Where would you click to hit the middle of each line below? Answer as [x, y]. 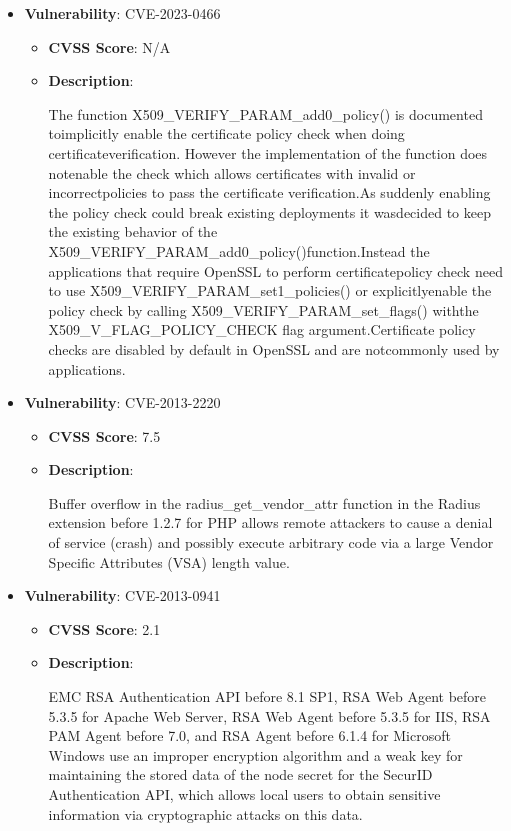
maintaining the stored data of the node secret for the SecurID [240, 774]
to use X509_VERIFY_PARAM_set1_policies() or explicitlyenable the [270, 290]
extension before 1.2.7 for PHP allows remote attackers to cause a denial [270, 522]
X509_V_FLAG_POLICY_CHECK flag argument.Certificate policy [262, 329]
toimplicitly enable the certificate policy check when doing [226, 133]
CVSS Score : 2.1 [104, 628]
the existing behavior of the [133, 231]
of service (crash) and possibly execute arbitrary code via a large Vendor [271, 542]
